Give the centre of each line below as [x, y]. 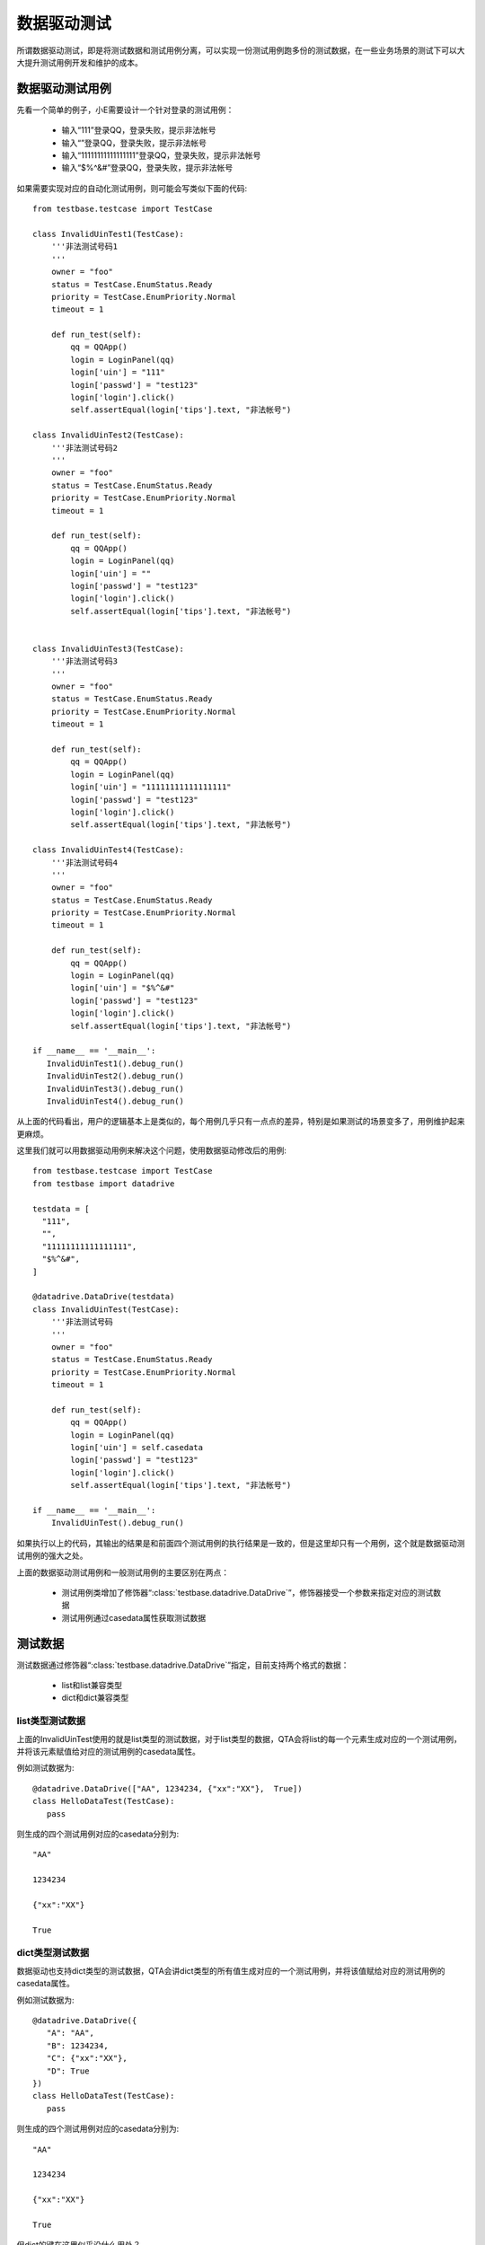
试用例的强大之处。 [52, 1556]
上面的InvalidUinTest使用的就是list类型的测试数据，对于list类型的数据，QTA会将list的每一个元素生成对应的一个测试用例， [239, 1739]
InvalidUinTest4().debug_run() [115, 1101]
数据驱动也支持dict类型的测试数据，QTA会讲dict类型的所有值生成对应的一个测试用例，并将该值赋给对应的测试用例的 [231, 1970]
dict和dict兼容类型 [95, 1698]
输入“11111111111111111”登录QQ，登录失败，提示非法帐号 [161, 155]
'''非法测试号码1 [84, 247]
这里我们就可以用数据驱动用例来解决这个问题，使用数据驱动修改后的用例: [152, 1150]
